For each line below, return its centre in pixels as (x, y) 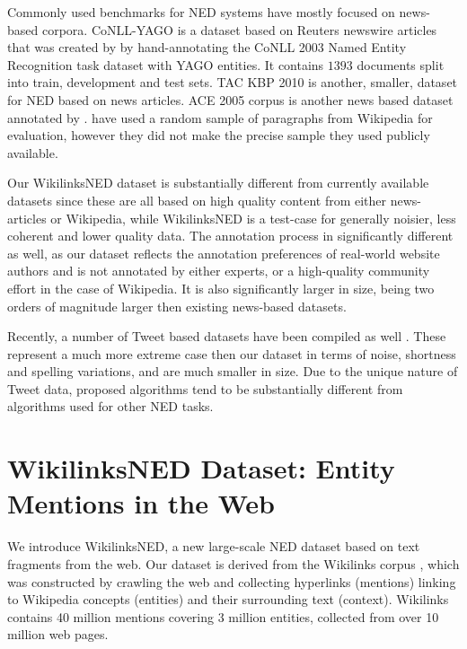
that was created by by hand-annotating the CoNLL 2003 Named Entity (207, 47)
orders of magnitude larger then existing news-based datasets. (177, 306)
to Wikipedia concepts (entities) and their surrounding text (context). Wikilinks (228, 599)
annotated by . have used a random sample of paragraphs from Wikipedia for (220, 117)
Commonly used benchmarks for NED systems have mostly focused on (201, 12)
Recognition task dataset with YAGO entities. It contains (166, 64)
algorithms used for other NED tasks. (110, 406)
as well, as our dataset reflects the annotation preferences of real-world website (224, 253)
